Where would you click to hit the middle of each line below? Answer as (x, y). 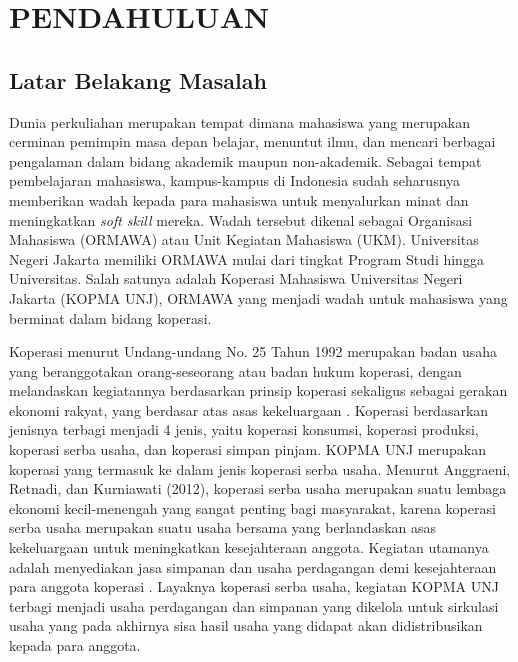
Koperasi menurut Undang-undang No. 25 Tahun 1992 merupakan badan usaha (253, 351)
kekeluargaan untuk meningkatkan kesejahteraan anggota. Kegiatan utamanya (249, 547)
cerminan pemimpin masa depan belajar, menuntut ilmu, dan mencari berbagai (252, 141)
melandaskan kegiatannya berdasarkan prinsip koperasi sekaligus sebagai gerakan (258, 390)
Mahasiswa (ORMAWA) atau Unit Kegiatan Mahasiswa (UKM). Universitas (244, 239)
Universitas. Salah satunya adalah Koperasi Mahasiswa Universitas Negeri (236, 278)
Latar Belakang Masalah (138, 79)
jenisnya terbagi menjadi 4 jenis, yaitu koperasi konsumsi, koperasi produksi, (244, 429)
